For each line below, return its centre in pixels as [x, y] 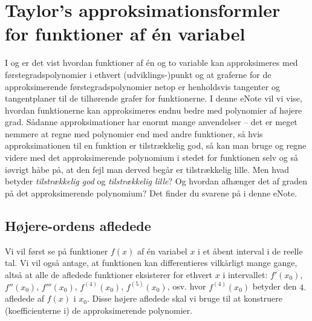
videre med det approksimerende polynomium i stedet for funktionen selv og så [152, 157]
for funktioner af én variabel [125, 34]
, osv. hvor [187, 286]
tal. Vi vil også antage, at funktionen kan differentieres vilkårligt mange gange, [151, 263]
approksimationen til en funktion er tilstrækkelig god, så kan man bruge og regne [156, 145]
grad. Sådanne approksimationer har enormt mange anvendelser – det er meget [151, 122]
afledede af [24, 298]
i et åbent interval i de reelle [250, 251]
